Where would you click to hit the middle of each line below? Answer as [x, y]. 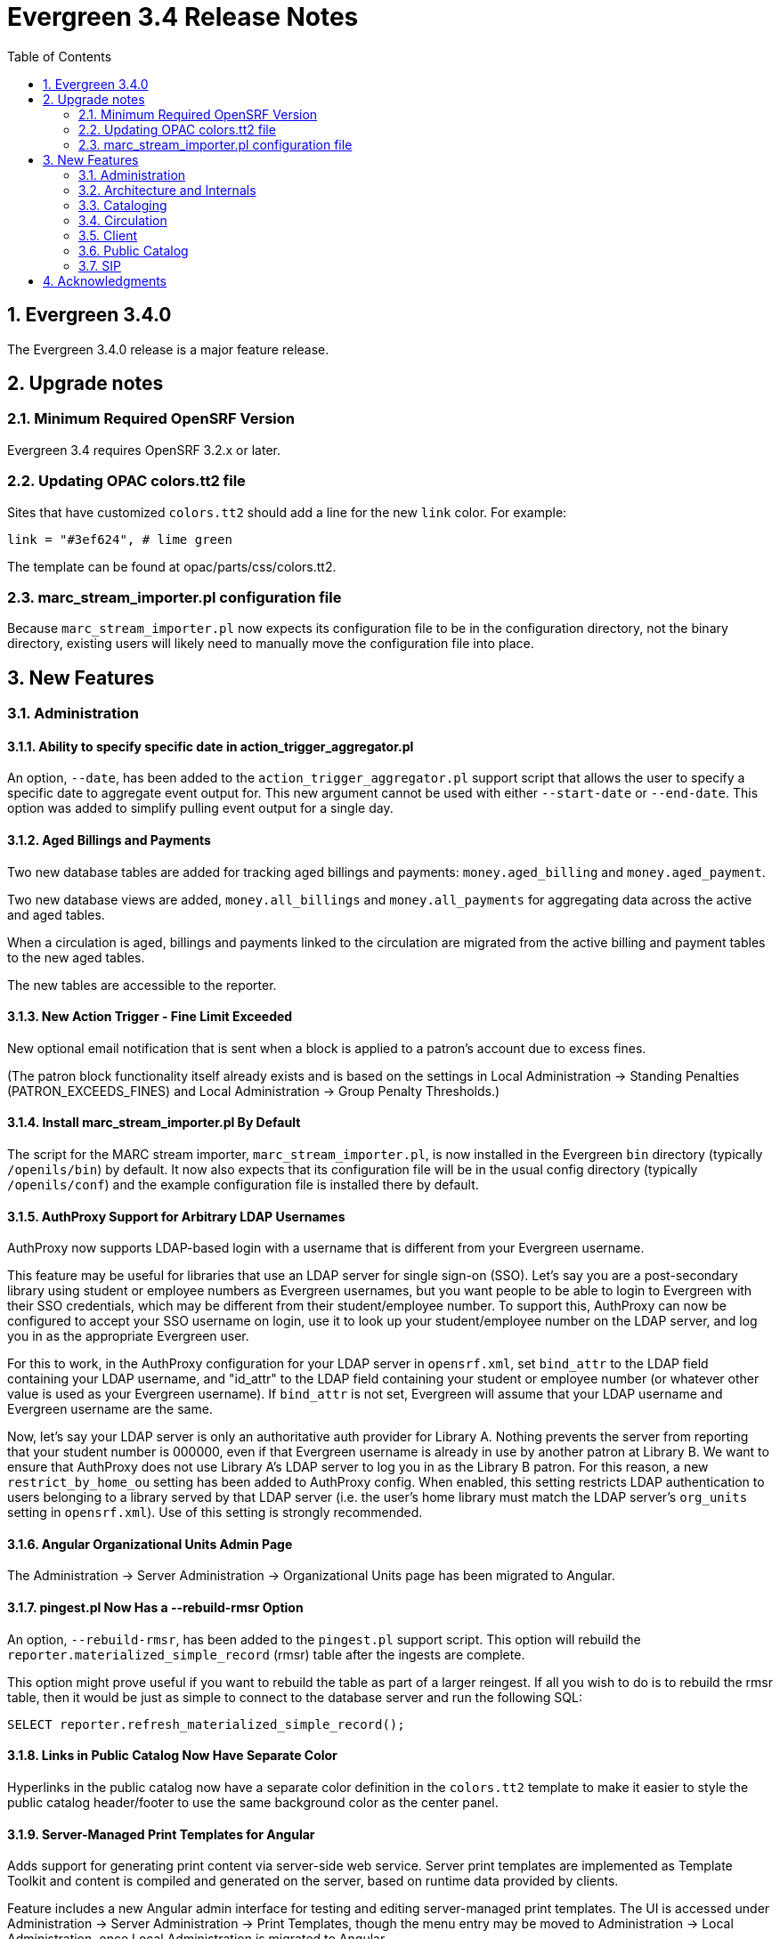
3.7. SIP [100, 265]
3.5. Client [108, 235]
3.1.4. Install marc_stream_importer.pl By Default [154, 1123]
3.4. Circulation [123, 220]
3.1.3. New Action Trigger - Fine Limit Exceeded [150, 1017]
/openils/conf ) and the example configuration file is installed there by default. [243, 1185]
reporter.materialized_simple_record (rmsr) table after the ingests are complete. [266, 1654]
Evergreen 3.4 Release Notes [183, 17]
